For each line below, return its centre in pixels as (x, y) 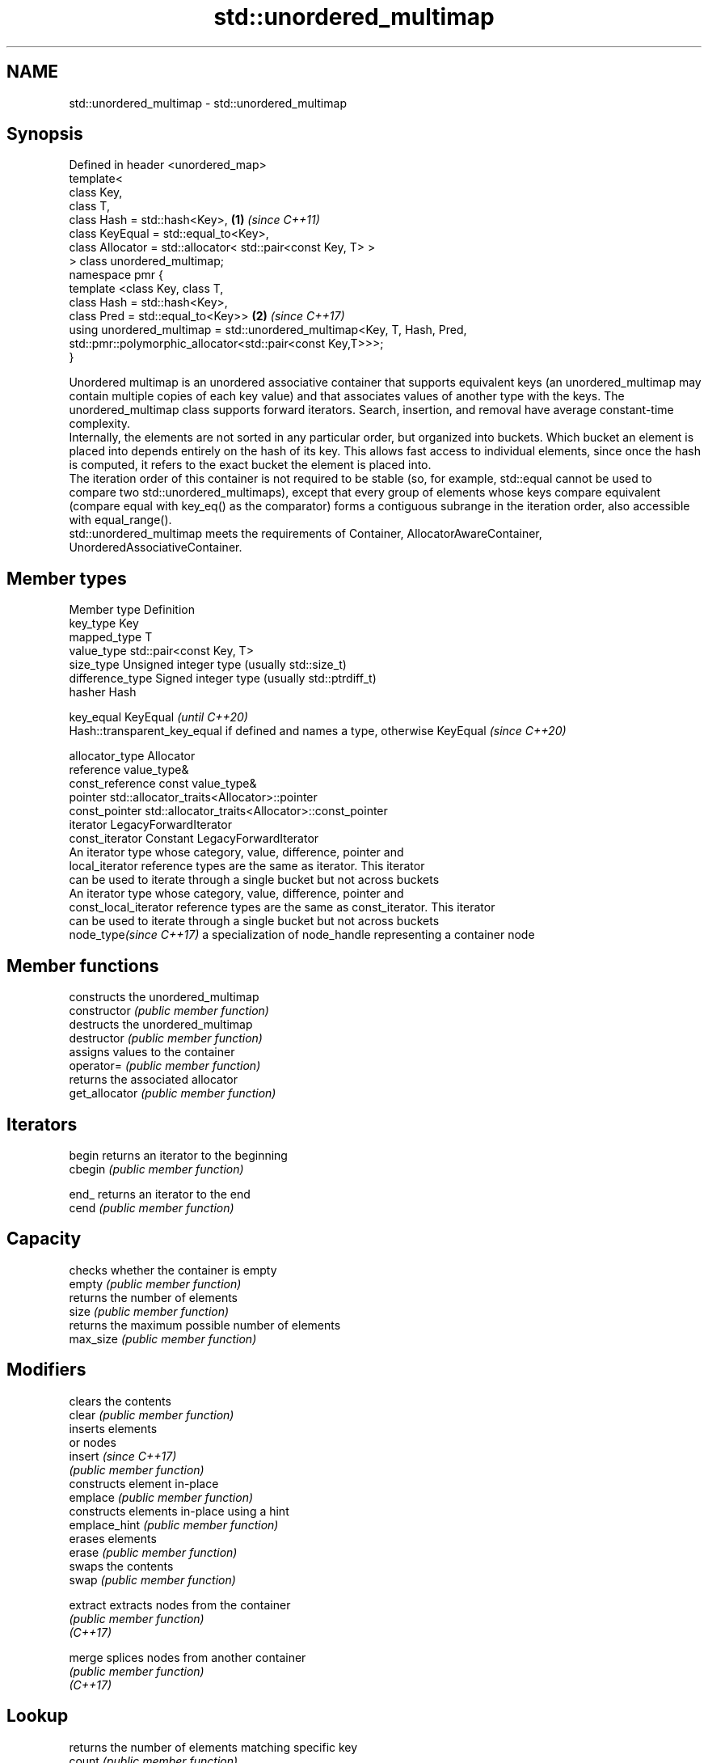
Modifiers (46, 1370)
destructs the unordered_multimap (161, 1025)
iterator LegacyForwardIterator (150, 825)
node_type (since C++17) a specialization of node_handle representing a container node (302, 935)
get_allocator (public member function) (173, 1093)
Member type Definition (132, 610)
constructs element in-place (144, 1483)
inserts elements (113, 1428)
